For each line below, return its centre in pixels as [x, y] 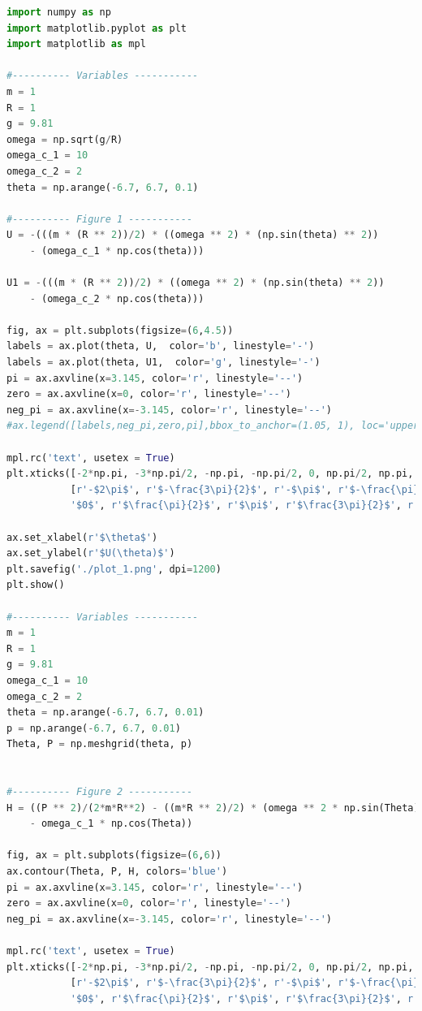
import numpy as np [59, 12]
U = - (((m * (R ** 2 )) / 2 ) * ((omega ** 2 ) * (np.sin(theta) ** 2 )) [193, 235]
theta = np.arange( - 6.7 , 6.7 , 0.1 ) [103, 187]
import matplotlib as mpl [76, 44]
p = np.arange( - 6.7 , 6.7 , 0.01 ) [94, 728]
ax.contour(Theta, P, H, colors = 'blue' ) [117, 872]
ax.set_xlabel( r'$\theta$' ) [82, 537]
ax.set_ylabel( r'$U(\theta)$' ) [91, 553]
